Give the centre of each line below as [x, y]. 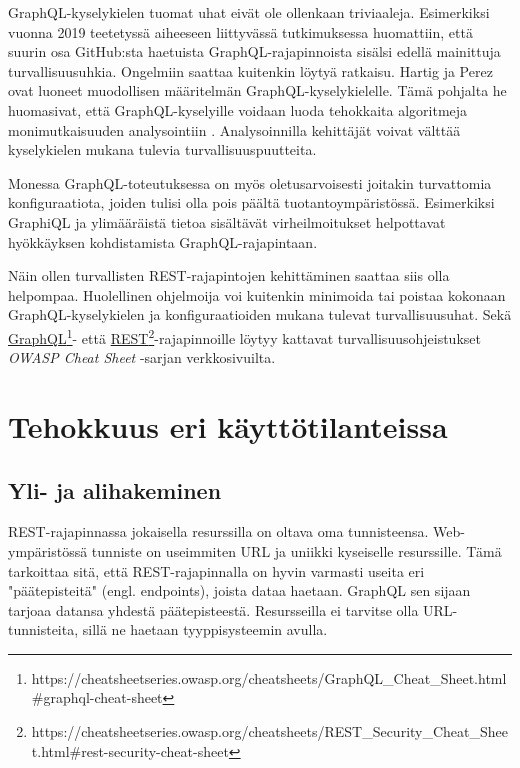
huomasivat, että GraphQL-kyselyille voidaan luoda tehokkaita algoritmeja [238, 109]
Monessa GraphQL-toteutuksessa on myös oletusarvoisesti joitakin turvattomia [250, 182]
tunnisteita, [43, 629]
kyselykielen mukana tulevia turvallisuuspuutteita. [162, 149]
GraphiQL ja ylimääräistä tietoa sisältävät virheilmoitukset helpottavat [227, 221]
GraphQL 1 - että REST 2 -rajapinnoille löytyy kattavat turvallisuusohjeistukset [244, 336]
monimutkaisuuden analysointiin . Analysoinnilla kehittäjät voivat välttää [234, 129]
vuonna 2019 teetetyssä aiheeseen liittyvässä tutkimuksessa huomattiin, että [240, 31]
